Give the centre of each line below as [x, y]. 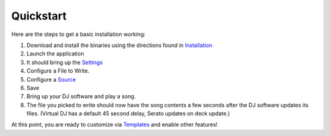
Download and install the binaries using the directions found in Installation [119, 45]
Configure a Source [51, 79]
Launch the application [55, 54]
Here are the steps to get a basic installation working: [79, 34]
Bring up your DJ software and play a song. [81, 96]
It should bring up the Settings [65, 62]
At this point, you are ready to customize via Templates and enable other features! [115, 124]
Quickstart [39, 16]
